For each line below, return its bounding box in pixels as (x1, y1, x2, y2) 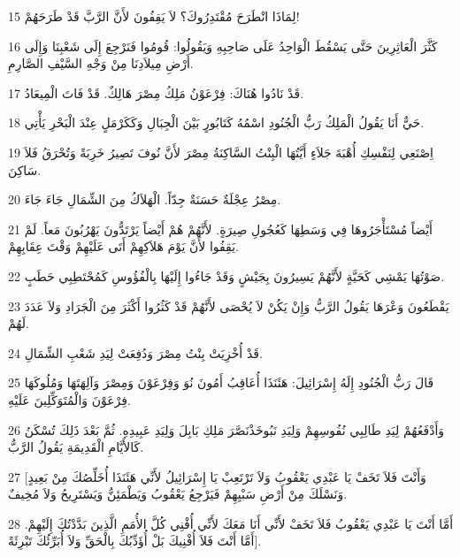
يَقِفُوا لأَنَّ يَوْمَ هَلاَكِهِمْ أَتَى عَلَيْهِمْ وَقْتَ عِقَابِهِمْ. (8, 237, 239, 256)
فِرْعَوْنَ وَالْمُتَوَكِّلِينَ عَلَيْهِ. (8, 390, 131, 408)
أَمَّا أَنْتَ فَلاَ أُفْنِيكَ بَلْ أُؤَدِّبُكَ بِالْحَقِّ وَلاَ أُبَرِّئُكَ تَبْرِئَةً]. (8, 531, 262, 550)
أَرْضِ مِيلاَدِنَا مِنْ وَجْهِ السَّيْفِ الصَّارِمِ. (8, 54, 194, 72)
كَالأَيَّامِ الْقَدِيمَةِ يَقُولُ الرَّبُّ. (8, 438, 144, 456)
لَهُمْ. (8, 314, 29, 332)
